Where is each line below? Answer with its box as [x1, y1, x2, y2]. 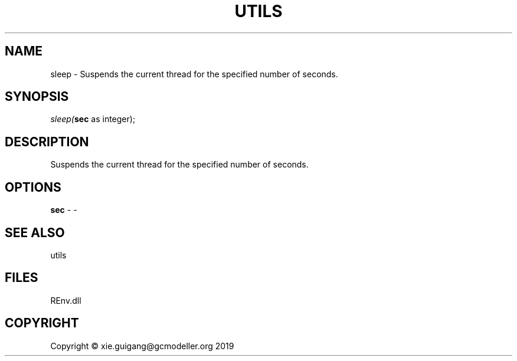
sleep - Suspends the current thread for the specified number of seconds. [50, 68, 338, 79]
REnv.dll [50, 295, 81, 306]
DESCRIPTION [5, 134, 89, 149]
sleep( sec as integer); [50, 114, 136, 124]
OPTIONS [5, 179, 61, 195]
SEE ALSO [5, 225, 65, 240]
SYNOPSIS [5, 89, 69, 104]
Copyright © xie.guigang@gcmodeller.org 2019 [50, 340, 234, 351]
